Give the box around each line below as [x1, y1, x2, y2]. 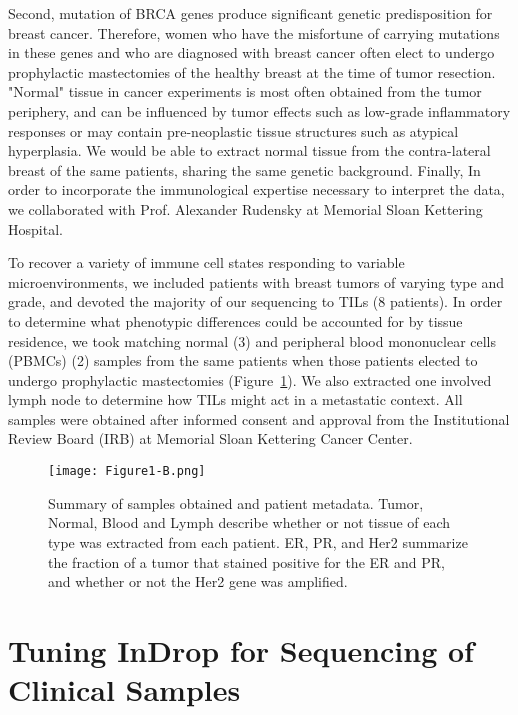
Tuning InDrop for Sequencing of [8, 629, 474, 670]
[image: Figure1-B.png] [48, 464, 206, 479]
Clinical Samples [8, 669, 241, 710]
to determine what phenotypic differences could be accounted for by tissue [8, 310, 463, 331]
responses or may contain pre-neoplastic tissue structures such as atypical [8, 120, 459, 141]
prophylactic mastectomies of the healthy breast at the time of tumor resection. [8, 61, 496, 82]
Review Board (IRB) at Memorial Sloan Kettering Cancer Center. [8, 428, 413, 449]
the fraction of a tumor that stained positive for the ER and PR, [48, 551, 445, 572]
